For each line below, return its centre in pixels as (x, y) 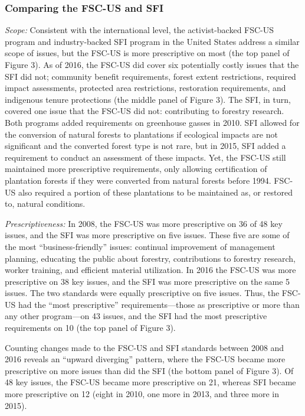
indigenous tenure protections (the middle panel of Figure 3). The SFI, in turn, (148, 99)
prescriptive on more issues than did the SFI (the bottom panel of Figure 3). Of (149, 370)
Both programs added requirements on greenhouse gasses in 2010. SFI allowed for (152, 122)
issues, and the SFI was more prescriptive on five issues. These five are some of (147, 235)
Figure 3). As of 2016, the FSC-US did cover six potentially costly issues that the (152, 64)
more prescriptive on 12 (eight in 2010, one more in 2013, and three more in (142, 394)
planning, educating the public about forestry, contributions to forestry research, (150, 258)
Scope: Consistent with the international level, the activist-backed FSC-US (140, 30)
